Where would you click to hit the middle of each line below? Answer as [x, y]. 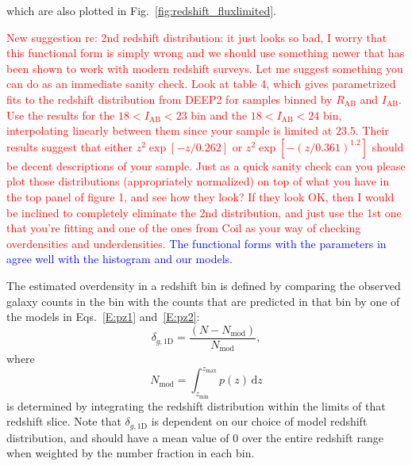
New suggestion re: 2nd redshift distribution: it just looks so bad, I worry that [197, 37]
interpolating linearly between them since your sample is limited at [169, 130]
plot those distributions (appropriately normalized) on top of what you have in [198, 181]
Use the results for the [61, 115]
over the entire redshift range [312, 437]
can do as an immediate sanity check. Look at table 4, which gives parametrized [201, 84]
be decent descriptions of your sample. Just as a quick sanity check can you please [206, 165]
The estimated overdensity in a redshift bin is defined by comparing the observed [204, 285]
